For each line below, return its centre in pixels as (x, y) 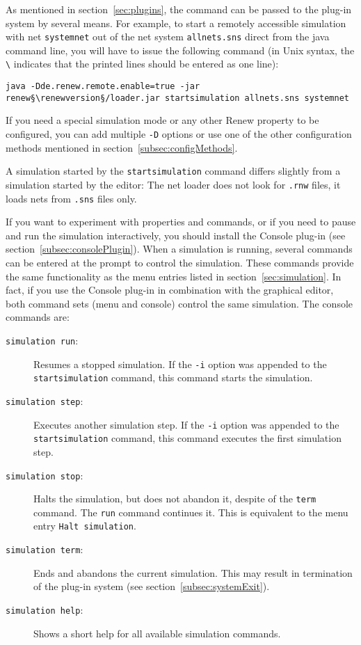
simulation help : (45, 609)
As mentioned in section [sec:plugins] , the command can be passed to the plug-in (179, 9)
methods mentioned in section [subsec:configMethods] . (122, 147)
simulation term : (45, 549)
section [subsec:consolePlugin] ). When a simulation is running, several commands (179, 249)
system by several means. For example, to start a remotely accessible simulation (176, 23)
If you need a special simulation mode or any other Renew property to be (162, 120)
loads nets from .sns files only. (71, 198)
